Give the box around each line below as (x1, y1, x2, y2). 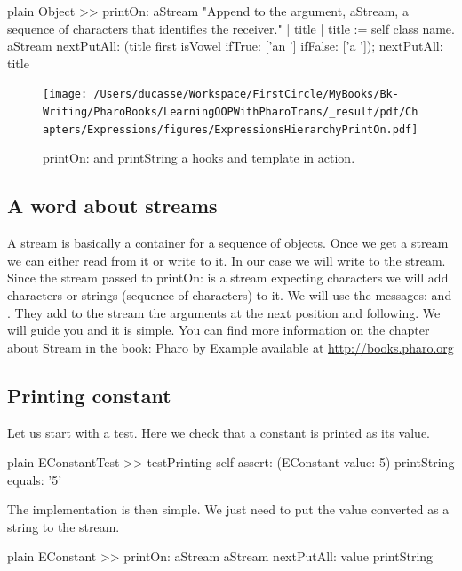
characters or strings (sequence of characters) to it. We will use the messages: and (7, 285, 452, 304)
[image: (43, 88, 88, 101)
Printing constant (7, 381, 171, 408)
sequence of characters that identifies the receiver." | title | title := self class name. (7, 19, 455, 37)
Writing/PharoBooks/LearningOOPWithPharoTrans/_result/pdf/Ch (43, 106, 418, 119)
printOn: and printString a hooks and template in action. (43, 148, 355, 167)
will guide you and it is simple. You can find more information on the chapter (7, 321, 430, 339)
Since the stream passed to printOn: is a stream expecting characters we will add (7, 268, 449, 287)
